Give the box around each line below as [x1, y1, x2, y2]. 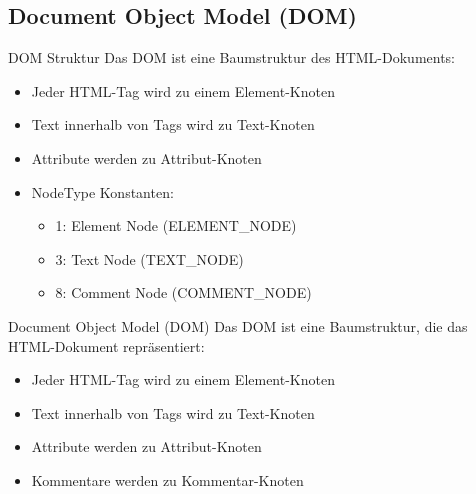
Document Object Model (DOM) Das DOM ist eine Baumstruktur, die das [8, 315, 468, 336]
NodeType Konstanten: [31, 181, 174, 202]
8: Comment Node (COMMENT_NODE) [55, 282, 312, 303]
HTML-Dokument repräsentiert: [8, 335, 205, 356]
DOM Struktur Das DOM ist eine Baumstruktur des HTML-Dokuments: [8, 47, 456, 68]
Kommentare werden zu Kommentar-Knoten [31, 469, 304, 490]
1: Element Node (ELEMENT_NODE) [55, 215, 297, 236]
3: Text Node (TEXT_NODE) [55, 248, 244, 269]
